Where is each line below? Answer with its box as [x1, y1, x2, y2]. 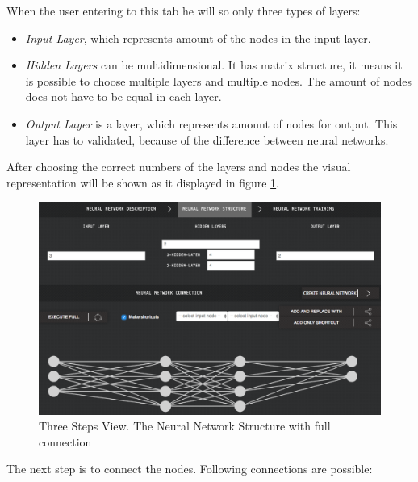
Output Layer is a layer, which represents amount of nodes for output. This [25, 115, 398, 132]
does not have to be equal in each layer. [25, 88, 222, 105]
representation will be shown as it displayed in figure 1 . [6, 174, 280, 191]
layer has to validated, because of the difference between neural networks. [25, 131, 389, 148]
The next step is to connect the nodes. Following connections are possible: [6, 460, 373, 477]
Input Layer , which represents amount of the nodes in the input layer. [25, 29, 371, 46]
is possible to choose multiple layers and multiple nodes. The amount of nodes [25, 72, 412, 89]
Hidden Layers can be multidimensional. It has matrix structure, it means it [25, 57, 403, 73]
